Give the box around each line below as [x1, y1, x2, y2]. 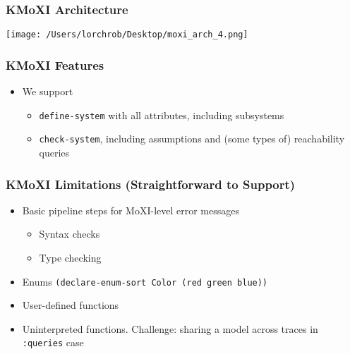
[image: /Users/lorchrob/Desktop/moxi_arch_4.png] [6, 30, 248, 40]
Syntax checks [39, 226, 100, 241]
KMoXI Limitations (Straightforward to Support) [6, 175, 296, 193]
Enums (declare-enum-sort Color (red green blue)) [22, 274, 268, 288]
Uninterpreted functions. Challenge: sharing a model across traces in [22, 321, 318, 336]
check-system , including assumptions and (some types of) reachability [39, 131, 345, 146]
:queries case [22, 335, 84, 350]
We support [22, 84, 73, 99]
